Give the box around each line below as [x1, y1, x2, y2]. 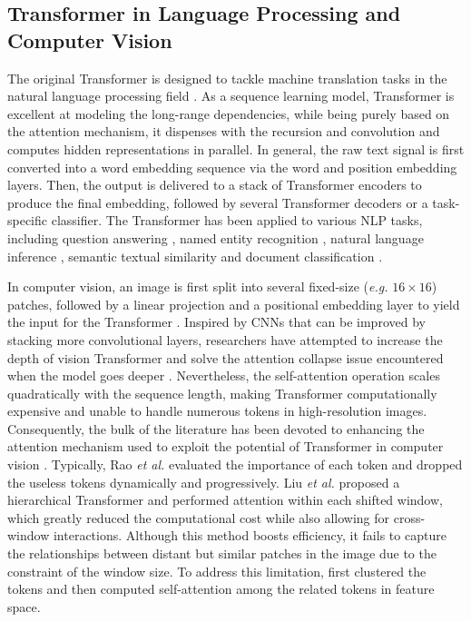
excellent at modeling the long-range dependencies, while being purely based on [7, 104, 450, 123]
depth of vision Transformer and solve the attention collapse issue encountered [7, 348, 444, 367]
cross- [393, 508, 426, 527]
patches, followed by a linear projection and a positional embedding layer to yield [7, 294, 460, 313]
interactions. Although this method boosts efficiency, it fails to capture [53, 526, 446, 545]
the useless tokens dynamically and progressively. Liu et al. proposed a [7, 472, 400, 491]
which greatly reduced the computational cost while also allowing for [7, 508, 390, 527]
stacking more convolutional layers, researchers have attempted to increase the [7, 330, 443, 349]
